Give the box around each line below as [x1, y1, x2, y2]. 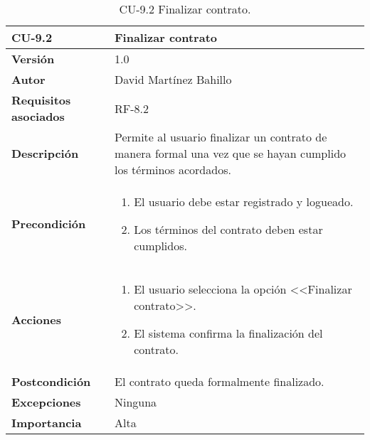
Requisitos [11, 92, 71, 108]
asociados [11, 108, 65, 124]
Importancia [11, 414, 82, 431]
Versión [11, 50, 55, 67]
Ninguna [114, 394, 157, 410]
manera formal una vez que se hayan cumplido [114, 145, 347, 161]
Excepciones [11, 394, 81, 410]
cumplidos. [134, 237, 187, 254]
